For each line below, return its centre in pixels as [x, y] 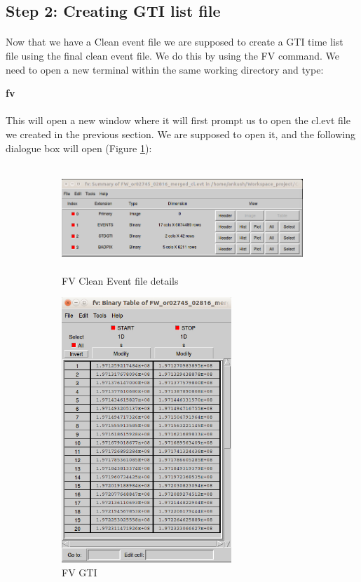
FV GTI [80, 573]
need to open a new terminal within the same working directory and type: [165, 69]
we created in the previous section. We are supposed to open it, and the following [180, 134]
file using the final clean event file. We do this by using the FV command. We [173, 55]
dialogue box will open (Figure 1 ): [79, 148]
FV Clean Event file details [120, 280]
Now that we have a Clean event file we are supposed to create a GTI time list [175, 42]
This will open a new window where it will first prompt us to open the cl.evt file [178, 120]
